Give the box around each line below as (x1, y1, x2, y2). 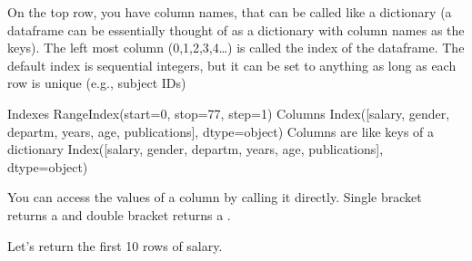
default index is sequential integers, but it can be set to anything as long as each (7, 55, 457, 74)
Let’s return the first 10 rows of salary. (7, 236, 223, 255)
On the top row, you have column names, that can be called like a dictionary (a (7, 3, 452, 21)
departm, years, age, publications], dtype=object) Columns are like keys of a (7, 121, 435, 140)
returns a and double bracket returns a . (7, 205, 231, 224)
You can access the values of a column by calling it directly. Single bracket (7, 188, 422, 207)
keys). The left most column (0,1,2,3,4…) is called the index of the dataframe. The (7, 38, 465, 57)
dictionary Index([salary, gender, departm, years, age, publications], (7, 140, 384, 159)
